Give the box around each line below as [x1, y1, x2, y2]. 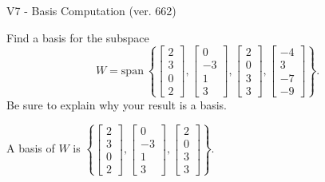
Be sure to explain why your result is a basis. [6, 96, 228, 113]
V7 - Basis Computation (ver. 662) [6, 2, 176, 18]
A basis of [6, 140, 55, 156]
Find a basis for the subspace [6, 29, 149, 45]
